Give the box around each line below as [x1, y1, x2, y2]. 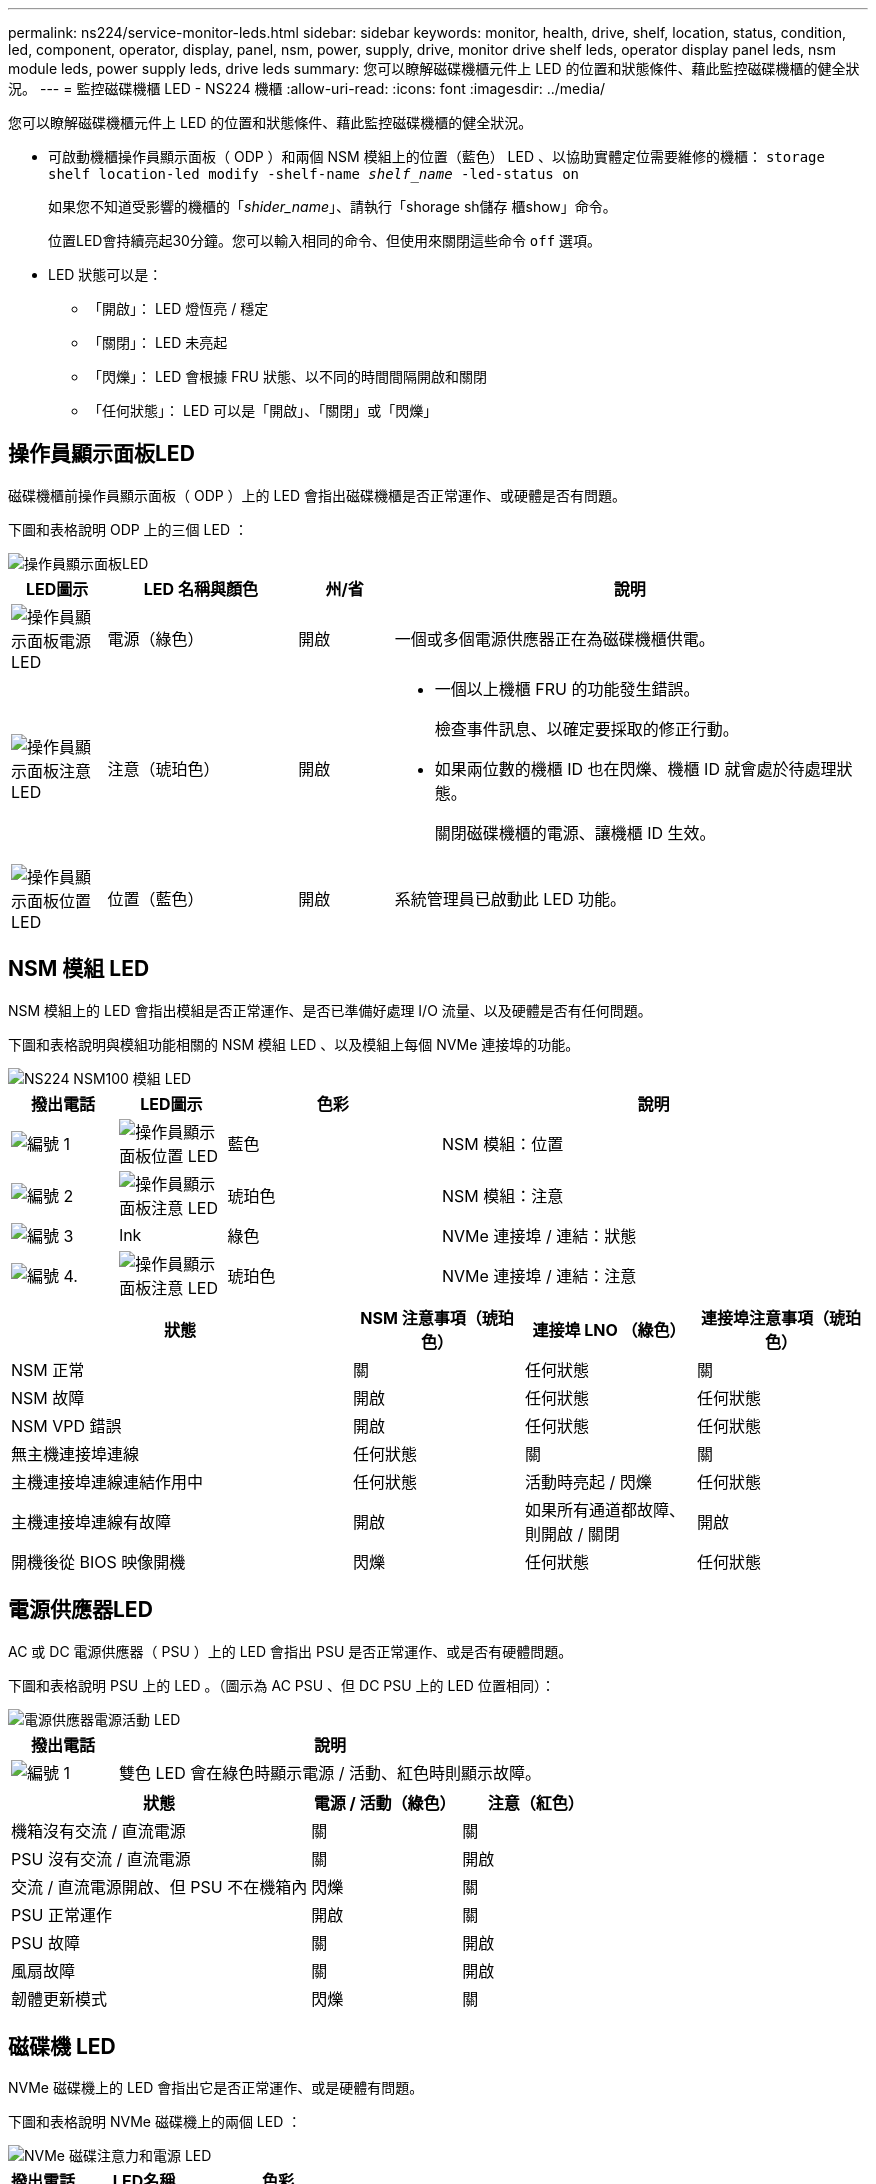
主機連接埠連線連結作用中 [11, 1471, 204, 1492]
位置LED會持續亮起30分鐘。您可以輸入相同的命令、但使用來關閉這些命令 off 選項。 [48, 232, 602, 249]
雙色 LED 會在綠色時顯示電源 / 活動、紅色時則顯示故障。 [118, 1762, 541, 1783]
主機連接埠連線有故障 [11, 1511, 172, 1532]
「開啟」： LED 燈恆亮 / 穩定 [88, 300, 269, 317]
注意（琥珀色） [107, 758, 220, 779]
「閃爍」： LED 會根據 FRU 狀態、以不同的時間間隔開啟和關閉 [88, 368, 487, 385]
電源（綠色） [107, 628, 204, 649]
